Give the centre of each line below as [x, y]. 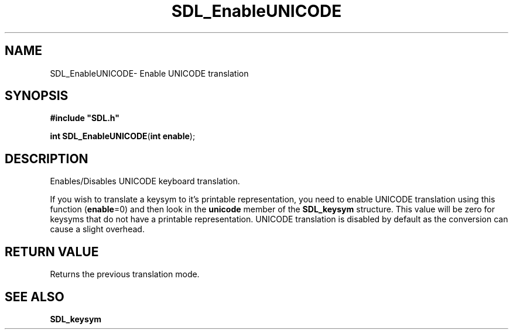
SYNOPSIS [37, 96]
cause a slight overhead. [97, 229]
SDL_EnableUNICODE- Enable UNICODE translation [149, 73]
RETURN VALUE [52, 252]
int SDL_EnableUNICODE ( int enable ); [123, 136]
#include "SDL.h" [85, 118]
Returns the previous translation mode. [125, 274]
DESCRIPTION [47, 159]
